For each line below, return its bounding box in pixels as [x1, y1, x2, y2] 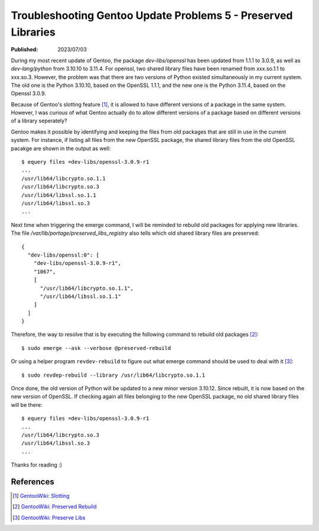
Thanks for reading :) [11, 461, 62, 468]
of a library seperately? [11, 117, 67, 124]
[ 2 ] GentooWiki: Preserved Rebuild [12, 503, 97, 510]
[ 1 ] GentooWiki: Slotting [12, 493, 70, 500]
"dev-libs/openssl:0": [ [27, 251, 100, 258]
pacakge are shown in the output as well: [11, 145, 111, 152]
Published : [11, 46, 38, 53]
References [11, 477, 54, 487]
